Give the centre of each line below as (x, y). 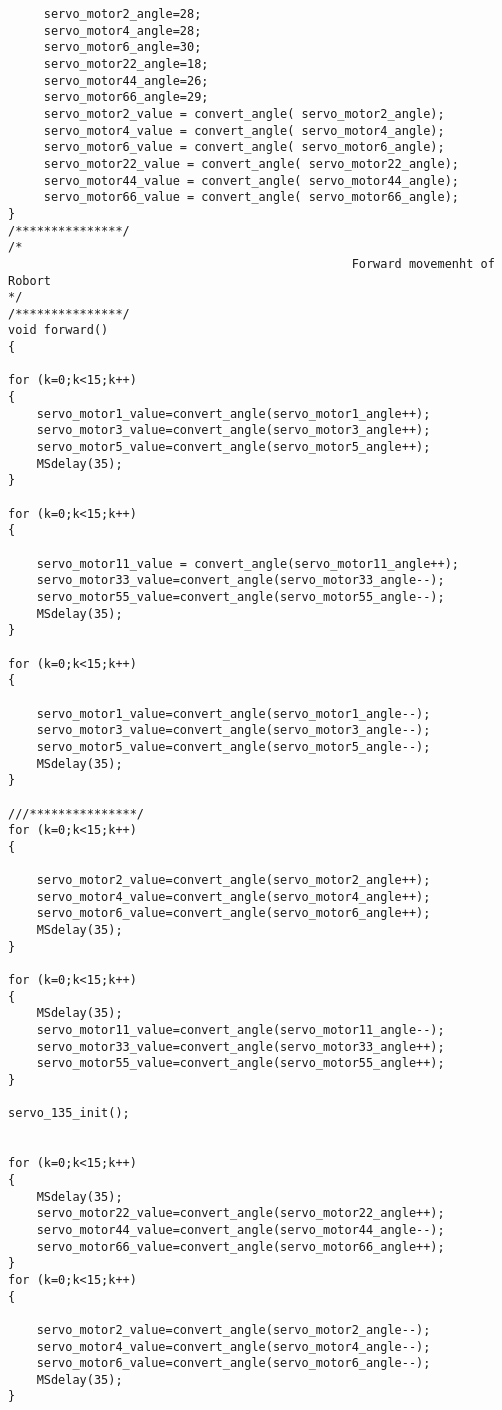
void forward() (58, 330)
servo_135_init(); (69, 1113)
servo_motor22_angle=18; (126, 63)
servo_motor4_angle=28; (122, 30)
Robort (29, 280)
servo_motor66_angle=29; (126, 97)
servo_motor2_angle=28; (122, 14)
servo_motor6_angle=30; (122, 47)
